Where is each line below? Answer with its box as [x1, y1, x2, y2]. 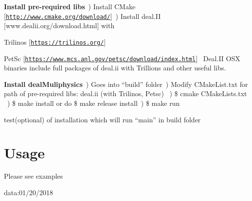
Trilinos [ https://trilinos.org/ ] [4, 36, 106, 47]
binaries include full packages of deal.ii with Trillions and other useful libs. [4, 63, 226, 73]
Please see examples [4, 171, 63, 181]
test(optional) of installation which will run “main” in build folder [4, 114, 201, 124]
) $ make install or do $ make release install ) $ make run [7, 98, 180, 108]
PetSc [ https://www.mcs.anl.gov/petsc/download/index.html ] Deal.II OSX [4, 53, 240, 63]
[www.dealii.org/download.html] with [4, 20, 115, 31]
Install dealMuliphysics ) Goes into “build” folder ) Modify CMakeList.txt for [4, 79, 248, 89]
